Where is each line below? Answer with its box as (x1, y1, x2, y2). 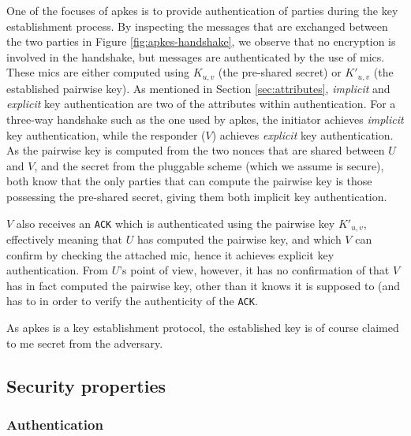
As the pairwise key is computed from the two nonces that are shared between (6, 142, 385, 158)
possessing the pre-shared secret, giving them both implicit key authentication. (6, 188, 387, 204)
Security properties (6, 373, 166, 397)
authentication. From (6, 262, 108, 278)
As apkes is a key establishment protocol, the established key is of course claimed (6, 319, 399, 336)
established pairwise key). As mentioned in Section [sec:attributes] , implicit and (6, 80, 390, 96)
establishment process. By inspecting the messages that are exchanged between (6, 17, 388, 34)
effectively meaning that (6, 231, 122, 248)
